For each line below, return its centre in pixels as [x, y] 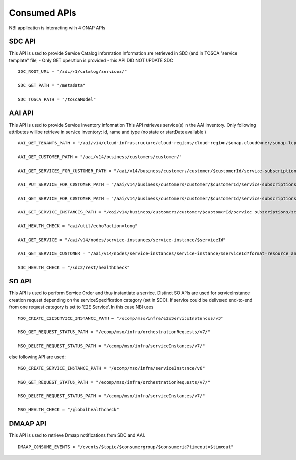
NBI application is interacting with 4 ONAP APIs [57, 28]
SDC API [22, 42]
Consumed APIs [43, 13]
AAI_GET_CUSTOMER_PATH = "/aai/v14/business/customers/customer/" [100, 157]
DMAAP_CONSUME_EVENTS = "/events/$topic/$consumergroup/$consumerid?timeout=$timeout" [126, 447]
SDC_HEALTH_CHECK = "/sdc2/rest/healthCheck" [74, 267]
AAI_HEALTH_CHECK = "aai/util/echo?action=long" [78, 226]
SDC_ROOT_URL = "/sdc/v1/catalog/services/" [73, 72]
